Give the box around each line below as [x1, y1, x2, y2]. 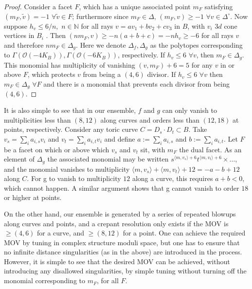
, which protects [27, 69, 75, 79]
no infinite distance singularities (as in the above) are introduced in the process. [4, 247, 242, 257]
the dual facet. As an [179, 144, 242, 154]
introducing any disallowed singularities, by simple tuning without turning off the [4, 266, 247, 276]
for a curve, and [37, 228, 84, 238]
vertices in [4, 30, 35, 40]
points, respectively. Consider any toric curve [4, 124, 138, 134]
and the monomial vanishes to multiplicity [4, 163, 130, 174]
